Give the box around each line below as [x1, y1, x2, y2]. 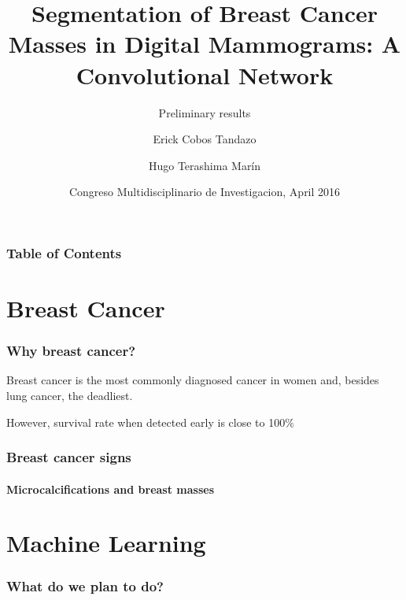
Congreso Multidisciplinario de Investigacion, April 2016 [68, 183, 341, 200]
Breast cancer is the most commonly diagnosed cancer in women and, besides [6, 372, 379, 388]
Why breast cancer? [6, 341, 136, 361]
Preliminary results [158, 104, 251, 120]
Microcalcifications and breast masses [6, 480, 214, 497]
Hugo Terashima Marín [148, 157, 261, 173]
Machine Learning [6, 527, 206, 559]
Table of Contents [6, 243, 122, 262]
